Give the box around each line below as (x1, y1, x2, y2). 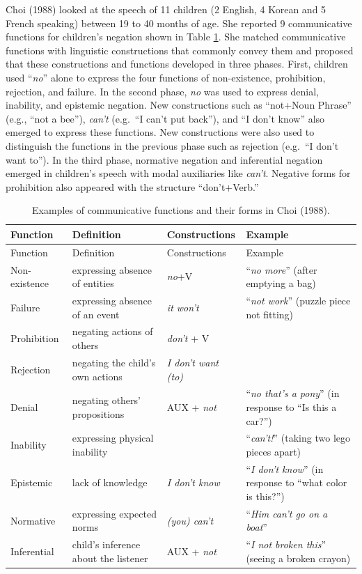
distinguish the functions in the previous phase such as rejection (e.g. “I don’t (6, 138, 339, 153)
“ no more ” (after (246, 262, 317, 277)
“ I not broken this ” (246, 537, 326, 552)
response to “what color (246, 475, 347, 490)
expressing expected (72, 506, 157, 520)
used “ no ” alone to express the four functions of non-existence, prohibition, (6, 70, 326, 84)
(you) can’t (166, 513, 214, 527)
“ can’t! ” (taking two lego (246, 430, 350, 445)
